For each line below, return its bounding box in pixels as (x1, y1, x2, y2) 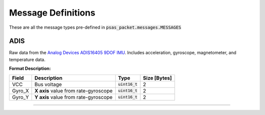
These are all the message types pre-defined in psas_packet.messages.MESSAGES (9, 24, 182, 30)
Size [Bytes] (143, 75, 172, 81)
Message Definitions (9, 7, 96, 18)
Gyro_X (12, 87, 29, 94)
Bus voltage (34, 81, 62, 88)
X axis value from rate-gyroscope (34, 87, 113, 94)
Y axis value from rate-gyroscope (34, 94, 113, 100)
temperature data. (9, 57, 46, 62)
